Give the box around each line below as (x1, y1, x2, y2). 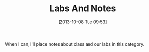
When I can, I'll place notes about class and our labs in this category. (5, 41, 145, 47)
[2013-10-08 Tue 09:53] (58, 19, 107, 25)
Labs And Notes (49, 3, 116, 14)
